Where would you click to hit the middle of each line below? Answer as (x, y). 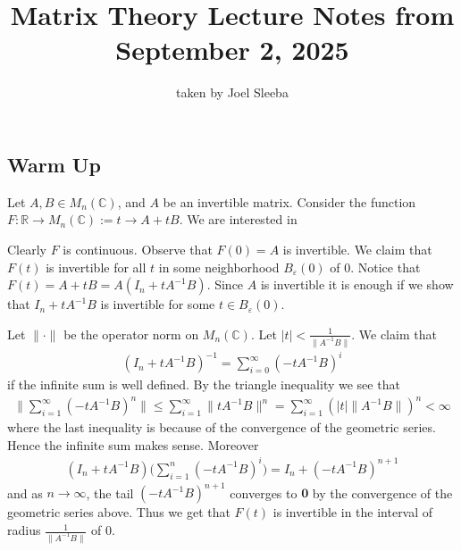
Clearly (27, 249)
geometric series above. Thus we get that (119, 512)
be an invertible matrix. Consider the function (289, 201)
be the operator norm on (131, 334)
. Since (225, 284)
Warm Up (54, 164)
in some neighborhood (219, 267)
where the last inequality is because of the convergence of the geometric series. (222, 427)
